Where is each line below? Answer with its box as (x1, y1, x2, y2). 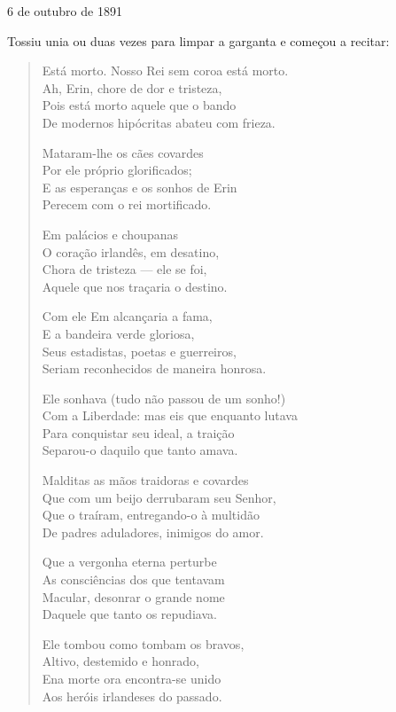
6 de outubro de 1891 (7, 2, 122, 20)
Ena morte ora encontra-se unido (42, 669, 221, 687)
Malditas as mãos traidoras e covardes (42, 471, 249, 489)
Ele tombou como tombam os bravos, (42, 634, 245, 653)
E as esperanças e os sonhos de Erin (42, 177, 237, 196)
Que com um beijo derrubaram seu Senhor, (42, 488, 276, 506)
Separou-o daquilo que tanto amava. (42, 441, 238, 459)
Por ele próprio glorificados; (42, 160, 192, 179)
